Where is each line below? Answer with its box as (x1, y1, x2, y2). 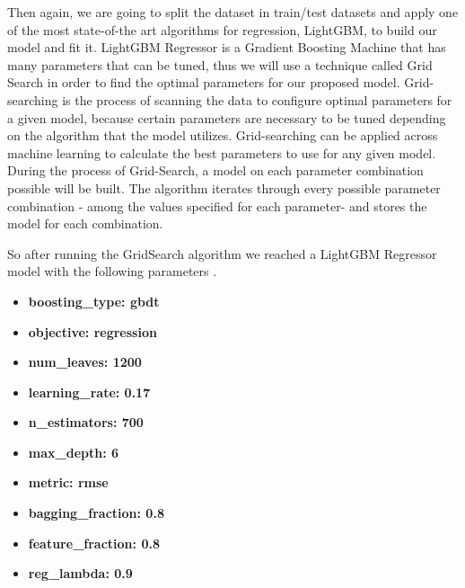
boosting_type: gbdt (28, 291, 160, 310)
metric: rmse (28, 473, 109, 492)
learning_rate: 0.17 (28, 382, 151, 401)
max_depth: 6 (28, 442, 119, 461)
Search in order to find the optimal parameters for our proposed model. (7, 73, 400, 92)
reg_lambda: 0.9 (28, 564, 133, 583)
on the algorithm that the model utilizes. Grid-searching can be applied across (7, 126, 438, 145)
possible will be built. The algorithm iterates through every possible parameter (7, 178, 441, 197)
